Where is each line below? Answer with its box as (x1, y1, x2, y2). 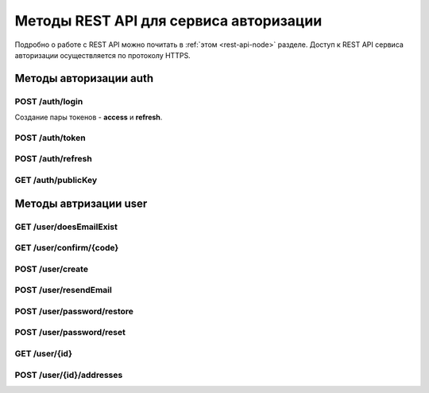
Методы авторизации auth (14, 72, 154, 85)
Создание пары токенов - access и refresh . (14, 112, 163, 123)
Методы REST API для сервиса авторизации (14, 12, 323, 29)
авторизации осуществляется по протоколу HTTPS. (14, 50, 191, 60)
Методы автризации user (14, 196, 148, 210)
